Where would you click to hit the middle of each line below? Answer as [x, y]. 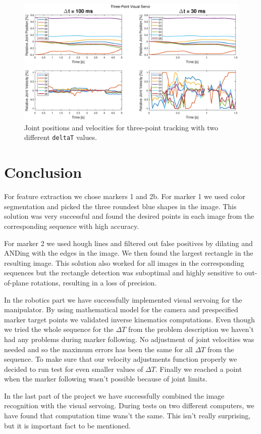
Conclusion [43, 172]
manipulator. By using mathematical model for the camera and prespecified [121, 309]
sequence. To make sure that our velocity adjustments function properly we [121, 359]
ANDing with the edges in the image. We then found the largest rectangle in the [129, 253]
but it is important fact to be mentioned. [67, 425]
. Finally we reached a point [199, 369]
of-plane [16, 282]
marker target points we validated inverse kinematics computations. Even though [129, 319]
